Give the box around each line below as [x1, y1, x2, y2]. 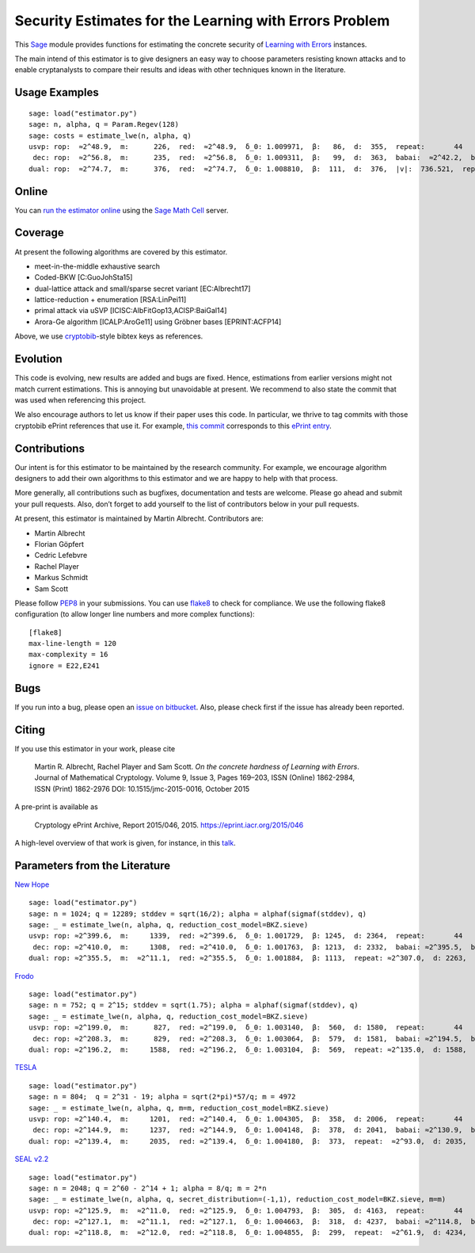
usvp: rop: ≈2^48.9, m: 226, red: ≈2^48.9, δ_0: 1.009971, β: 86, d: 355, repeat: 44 [28, 142, 463, 151]
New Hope [14, 880, 50, 889]
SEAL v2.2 [14, 1154, 49, 1164]
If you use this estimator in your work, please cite [14, 743, 176, 753]
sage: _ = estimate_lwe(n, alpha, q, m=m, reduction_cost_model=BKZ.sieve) [28, 1103, 329, 1113]
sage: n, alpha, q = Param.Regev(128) [28, 120, 180, 129]
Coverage [14, 226, 64, 239]
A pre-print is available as [14, 802, 98, 812]
